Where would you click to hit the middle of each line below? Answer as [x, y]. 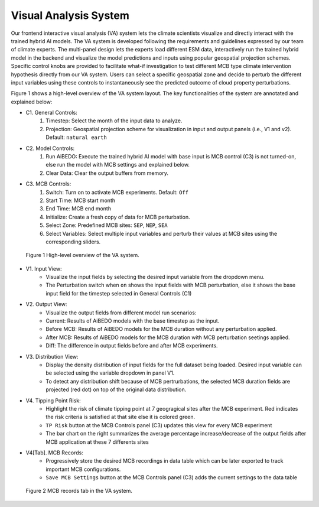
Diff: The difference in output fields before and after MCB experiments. [132, 346]
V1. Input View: [44, 268]
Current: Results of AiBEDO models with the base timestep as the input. [133, 321]
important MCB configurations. [83, 469]
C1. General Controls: [52, 113]
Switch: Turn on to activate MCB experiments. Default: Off [117, 192]
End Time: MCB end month [79, 209]
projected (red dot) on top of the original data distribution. [116, 389]
